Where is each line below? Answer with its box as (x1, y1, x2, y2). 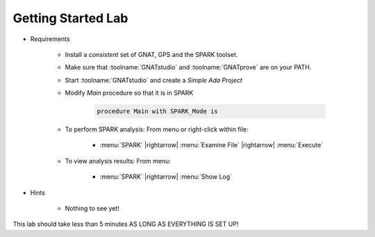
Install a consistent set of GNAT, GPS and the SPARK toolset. (65, 50, 238, 58)
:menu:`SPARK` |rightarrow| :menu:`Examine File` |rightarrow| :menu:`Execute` (99, 141, 324, 149)
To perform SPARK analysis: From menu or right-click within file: (65, 125, 249, 133)
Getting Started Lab (12, 10, 128, 26)
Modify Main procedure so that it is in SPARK (65, 89, 194, 97)
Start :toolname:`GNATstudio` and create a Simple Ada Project (65, 76, 242, 84)
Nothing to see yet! (65, 204, 119, 213)
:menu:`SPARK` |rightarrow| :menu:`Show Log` (99, 172, 233, 181)
